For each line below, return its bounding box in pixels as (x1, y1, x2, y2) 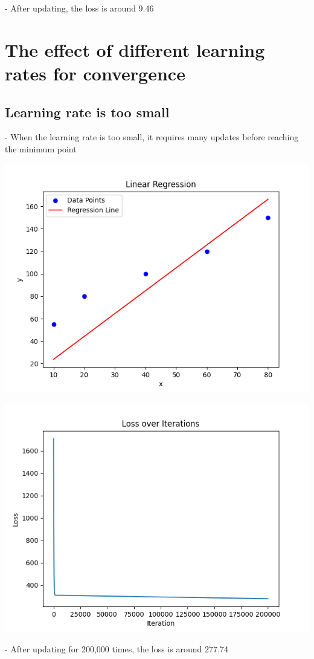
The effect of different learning (5, 37, 265, 62)
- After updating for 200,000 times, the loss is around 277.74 (5, 642, 228, 655)
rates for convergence (5, 60, 185, 85)
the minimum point (5, 142, 77, 155)
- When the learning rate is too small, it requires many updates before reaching (5, 131, 299, 143)
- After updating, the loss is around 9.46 (5, 2, 154, 14)
